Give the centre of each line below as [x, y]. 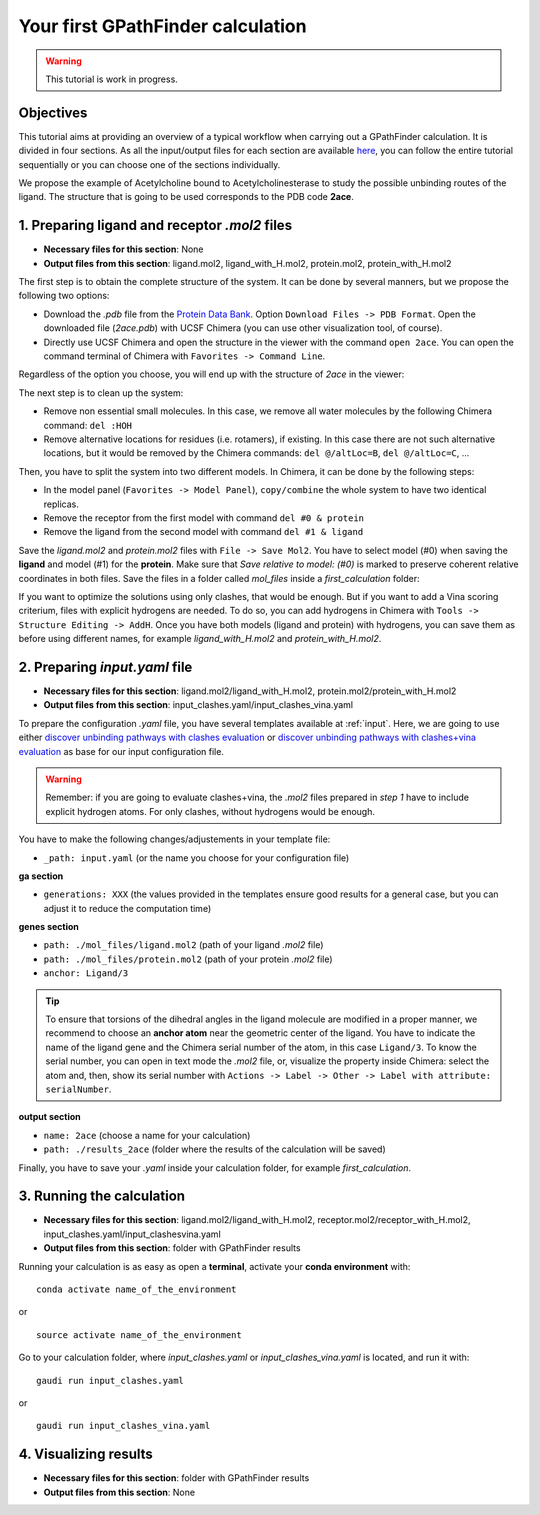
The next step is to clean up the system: [101, 392]
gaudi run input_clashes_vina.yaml [123, 1426]
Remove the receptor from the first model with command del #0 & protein [204, 517]
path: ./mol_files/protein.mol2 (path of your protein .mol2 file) [188, 959]
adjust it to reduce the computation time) [127, 908]
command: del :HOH [88, 425]
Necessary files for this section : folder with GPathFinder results [176, 1478]
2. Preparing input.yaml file [105, 666]
